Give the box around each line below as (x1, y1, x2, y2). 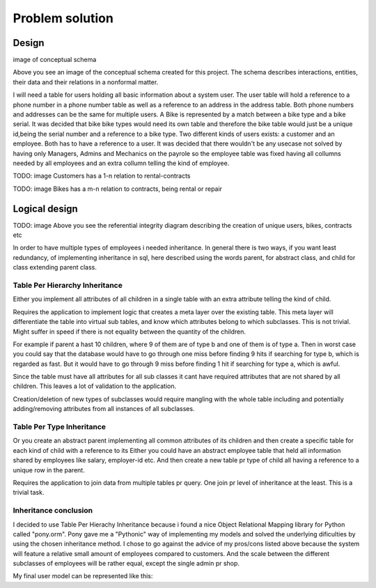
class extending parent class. (13, 263, 97, 272)
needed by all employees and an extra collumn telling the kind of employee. (13, 159, 230, 167)
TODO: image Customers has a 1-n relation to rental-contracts (13, 171, 191, 180)
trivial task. (13, 488, 45, 497)
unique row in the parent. (13, 465, 85, 474)
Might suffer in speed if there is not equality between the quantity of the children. (13, 327, 246, 336)
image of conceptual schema (13, 56, 97, 64)
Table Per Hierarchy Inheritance (13, 280, 123, 290)
